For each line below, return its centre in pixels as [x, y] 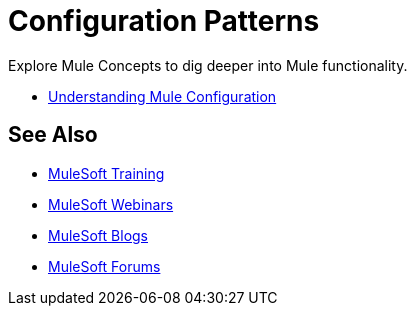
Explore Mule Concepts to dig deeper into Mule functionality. [208, 65]
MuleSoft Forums [104, 266]
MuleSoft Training [106, 173]
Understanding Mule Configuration [162, 96]
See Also [53, 135]
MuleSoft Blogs [98, 235]
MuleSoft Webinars [111, 204]
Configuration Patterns [164, 21]
